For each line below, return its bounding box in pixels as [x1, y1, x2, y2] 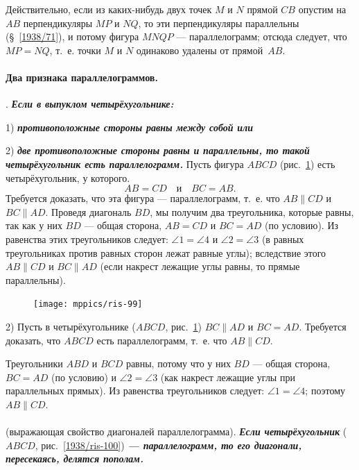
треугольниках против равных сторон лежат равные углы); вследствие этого [6, 245, 326, 260]
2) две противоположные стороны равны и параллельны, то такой [6, 143, 310, 158]
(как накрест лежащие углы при [160, 369, 295, 384]
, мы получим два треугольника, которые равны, [150, 204, 354, 219]
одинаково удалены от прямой [136, 42, 263, 57]
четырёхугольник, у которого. [6, 170, 130, 185]
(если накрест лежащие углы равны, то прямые [100, 259, 300, 274]
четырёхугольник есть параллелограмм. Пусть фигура [6, 156, 244, 171]
